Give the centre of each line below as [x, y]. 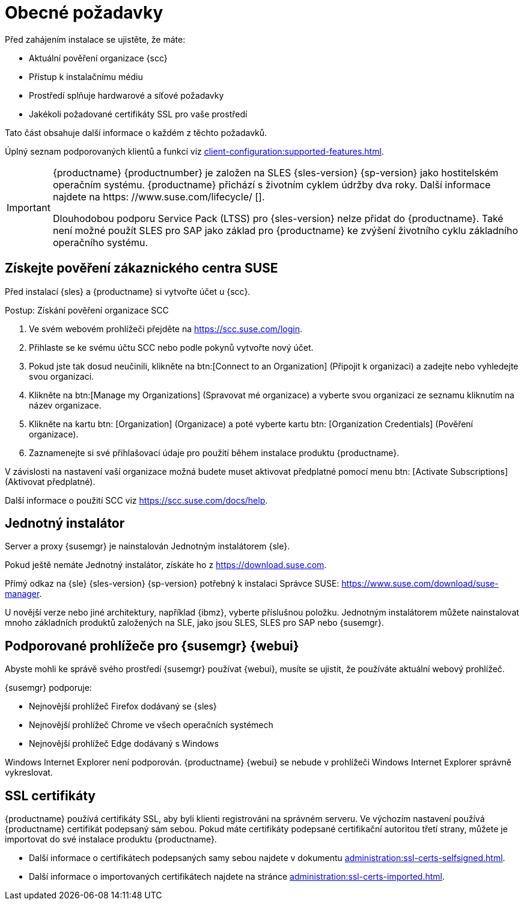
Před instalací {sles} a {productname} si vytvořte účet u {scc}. [128, 291]
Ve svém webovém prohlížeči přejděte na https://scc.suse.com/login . [166, 329]
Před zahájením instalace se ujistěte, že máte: [95, 39]
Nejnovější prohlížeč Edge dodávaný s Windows [124, 744]
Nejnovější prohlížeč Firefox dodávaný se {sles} [123, 706]
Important [29, 207]
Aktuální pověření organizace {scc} [98, 58]
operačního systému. [100, 242]
